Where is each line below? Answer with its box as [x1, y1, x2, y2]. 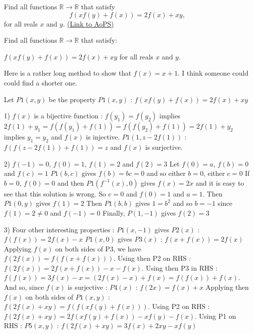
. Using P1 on [195, 310, 236, 321]
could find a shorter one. [4, 77, 77, 87]
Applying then [205, 282, 249, 292]
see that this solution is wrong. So [4, 188, 106, 198]
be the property [49, 94, 96, 104]
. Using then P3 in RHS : [141, 262, 218, 273]
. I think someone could [178, 68, 249, 78]
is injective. [86, 132, 120, 142]
